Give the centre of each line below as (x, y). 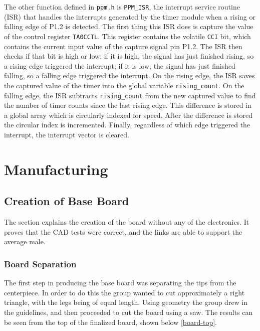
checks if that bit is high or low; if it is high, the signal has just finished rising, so (129, 56)
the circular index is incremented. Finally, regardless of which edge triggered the (127, 125)
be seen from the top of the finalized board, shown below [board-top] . (110, 322)
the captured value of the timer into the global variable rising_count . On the (124, 85)
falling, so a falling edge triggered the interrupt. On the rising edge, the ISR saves (129, 75)
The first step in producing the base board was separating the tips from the (120, 283)
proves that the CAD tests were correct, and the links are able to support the (123, 231)
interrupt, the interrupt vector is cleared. (67, 134)
